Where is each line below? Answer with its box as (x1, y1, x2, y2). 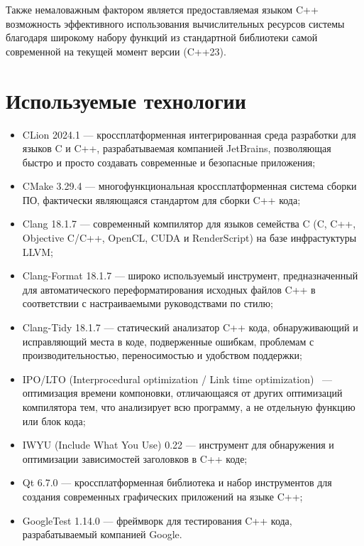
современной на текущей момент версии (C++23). (6, 43, 226, 58)
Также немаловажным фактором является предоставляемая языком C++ (6, 2, 319, 16)
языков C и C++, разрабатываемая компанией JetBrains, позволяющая (22, 141, 331, 156)
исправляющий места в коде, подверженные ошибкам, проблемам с (22, 333, 314, 348)
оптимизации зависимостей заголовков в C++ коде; (22, 451, 248, 466)
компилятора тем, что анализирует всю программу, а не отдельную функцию (22, 400, 355, 414)
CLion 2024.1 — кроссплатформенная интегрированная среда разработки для (22, 127, 356, 141)
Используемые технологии (6, 85, 246, 114)
